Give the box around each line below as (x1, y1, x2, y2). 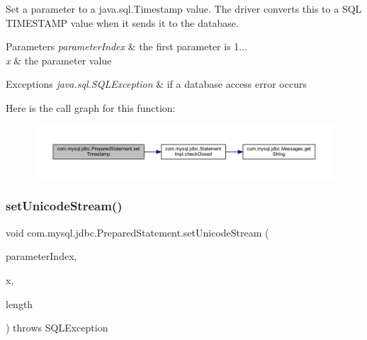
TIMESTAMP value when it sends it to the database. (6, 15, 239, 30)
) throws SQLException (6, 320, 108, 335)
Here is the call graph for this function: (6, 100, 176, 115)
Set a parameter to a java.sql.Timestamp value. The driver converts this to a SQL (6, 1, 362, 16)
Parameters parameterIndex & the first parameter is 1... (6, 39, 247, 54)
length (6, 296, 33, 311)
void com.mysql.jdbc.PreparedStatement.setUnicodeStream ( (6, 225, 269, 239)
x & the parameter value (6, 52, 112, 67)
